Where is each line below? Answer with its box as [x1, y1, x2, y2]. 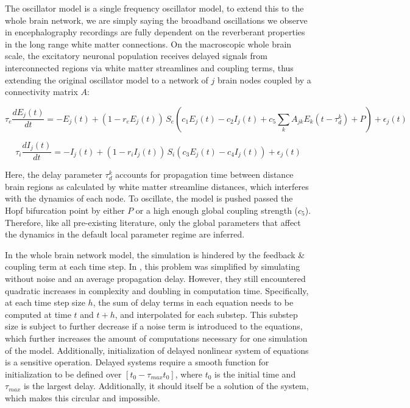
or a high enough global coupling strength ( [135, 204, 299, 217]
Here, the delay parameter [5, 168, 102, 181]
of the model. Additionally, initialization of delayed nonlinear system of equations [5, 343, 309, 356]
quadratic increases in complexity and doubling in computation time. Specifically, [5, 284, 309, 297]
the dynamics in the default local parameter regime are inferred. [5, 228, 245, 241]
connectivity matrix [5, 85, 78, 98]
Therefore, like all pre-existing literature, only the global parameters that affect [5, 216, 301, 228]
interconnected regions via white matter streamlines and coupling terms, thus [5, 61, 294, 74]
